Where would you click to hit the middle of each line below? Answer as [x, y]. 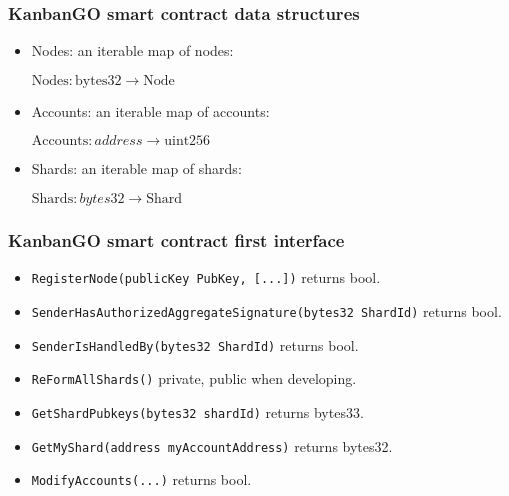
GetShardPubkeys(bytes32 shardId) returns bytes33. [197, 411]
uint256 [187, 141]
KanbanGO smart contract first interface [176, 239]
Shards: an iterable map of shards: [136, 168]
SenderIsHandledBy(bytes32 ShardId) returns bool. [195, 344]
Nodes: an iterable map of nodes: [132, 50]
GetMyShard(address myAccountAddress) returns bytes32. [212, 445]
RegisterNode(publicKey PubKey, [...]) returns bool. [206, 277]
